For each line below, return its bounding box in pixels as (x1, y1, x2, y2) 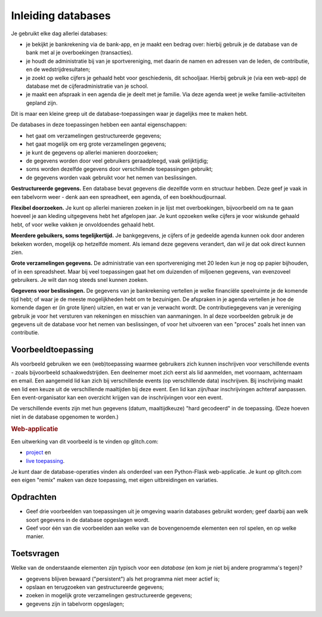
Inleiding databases (11, 9, 111, 22)
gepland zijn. (26, 99, 58, 106)
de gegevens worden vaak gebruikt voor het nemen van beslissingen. (26, 174, 197, 181)
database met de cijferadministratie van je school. (26, 82, 148, 90)
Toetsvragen (11, 548, 60, 558)
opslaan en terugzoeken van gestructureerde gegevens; (26, 584, 164, 591)
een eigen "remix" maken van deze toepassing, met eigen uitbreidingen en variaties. (11, 477, 219, 484)
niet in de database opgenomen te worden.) (11, 413, 119, 420)
